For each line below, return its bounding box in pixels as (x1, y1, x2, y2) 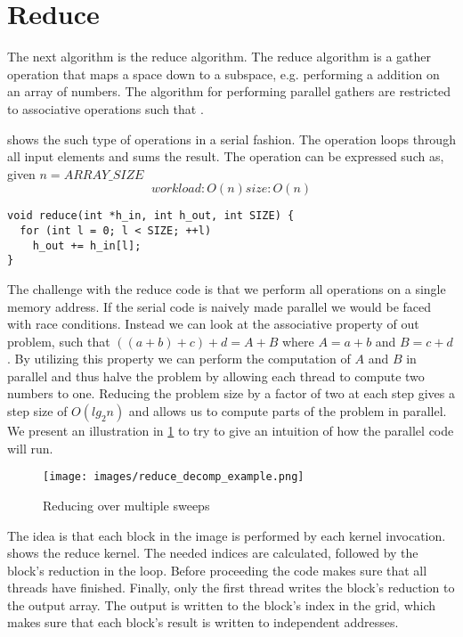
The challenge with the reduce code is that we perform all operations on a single (7, 279, 446, 298)
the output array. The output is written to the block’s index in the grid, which (7, 595, 436, 614)
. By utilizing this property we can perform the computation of (7, 349, 351, 368)
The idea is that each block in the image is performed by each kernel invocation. (7, 526, 446, 544)
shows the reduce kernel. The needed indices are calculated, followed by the (7, 543, 418, 562)
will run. (7, 438, 53, 457)
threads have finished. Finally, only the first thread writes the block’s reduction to (7, 578, 455, 597)
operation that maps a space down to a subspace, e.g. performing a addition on (7, 64, 440, 83)
